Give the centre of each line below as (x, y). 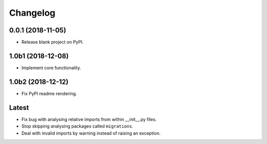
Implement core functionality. (51, 68)
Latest (19, 107)
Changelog (32, 13)
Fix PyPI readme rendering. (49, 93)
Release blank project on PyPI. (53, 42)
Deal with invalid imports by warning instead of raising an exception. (91, 133)
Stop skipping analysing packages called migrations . (77, 126)
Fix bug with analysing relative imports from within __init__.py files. (89, 119)
